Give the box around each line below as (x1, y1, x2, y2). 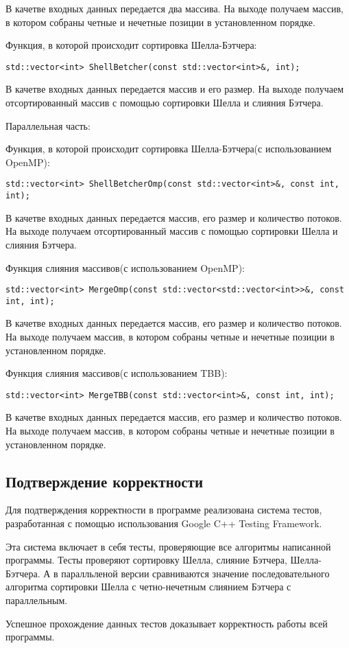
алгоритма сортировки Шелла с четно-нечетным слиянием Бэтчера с (5, 579, 291, 594)
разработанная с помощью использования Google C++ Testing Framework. (5, 516, 322, 531)
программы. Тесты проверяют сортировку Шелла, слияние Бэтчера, (5, 553, 287, 567)
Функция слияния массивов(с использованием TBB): (5, 366, 228, 380)
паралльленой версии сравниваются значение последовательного (61, 566, 330, 580)
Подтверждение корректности (5, 470, 203, 491)
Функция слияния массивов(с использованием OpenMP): (5, 260, 245, 275)
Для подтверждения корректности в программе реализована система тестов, (5, 502, 322, 517)
